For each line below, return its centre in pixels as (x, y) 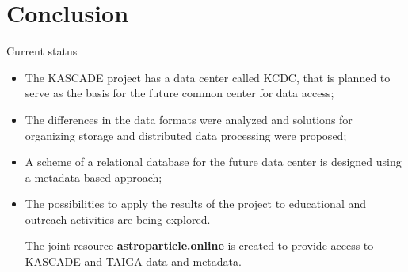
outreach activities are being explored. (118, 219)
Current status (42, 51)
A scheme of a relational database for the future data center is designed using (213, 162)
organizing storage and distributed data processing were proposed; (186, 135)
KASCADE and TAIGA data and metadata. (133, 261)
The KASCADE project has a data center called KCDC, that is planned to (208, 77)
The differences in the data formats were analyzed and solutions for (189, 119)
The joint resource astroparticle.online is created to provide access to (199, 246)
